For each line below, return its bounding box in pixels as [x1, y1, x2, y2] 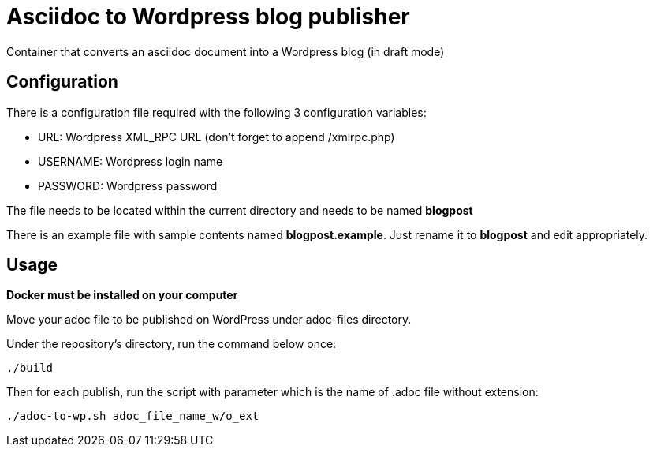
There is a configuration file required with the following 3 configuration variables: [6, 105, 427, 119]
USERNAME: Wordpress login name [38, 154, 223, 168]
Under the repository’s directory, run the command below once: [6, 337, 337, 351]
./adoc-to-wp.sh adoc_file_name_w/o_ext [6, 410, 259, 423]
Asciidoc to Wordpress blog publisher [6, 3, 410, 30]
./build [6, 361, 54, 375]
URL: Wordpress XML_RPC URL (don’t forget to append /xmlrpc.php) [38, 129, 395, 144]
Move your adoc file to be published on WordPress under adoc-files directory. [6, 313, 412, 327]
